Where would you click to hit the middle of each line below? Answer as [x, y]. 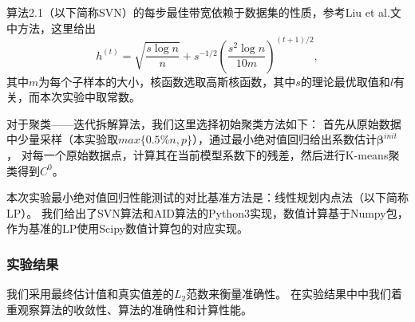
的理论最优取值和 [345, 81]
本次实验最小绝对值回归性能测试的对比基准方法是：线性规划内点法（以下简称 [207, 197]
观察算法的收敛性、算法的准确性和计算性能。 [134, 309]
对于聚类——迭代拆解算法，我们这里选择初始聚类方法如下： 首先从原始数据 [204, 123]
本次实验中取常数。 [90, 97]
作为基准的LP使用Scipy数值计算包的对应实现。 [127, 228]
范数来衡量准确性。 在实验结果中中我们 [289, 294]
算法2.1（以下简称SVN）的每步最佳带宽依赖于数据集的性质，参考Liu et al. [198, 12]
